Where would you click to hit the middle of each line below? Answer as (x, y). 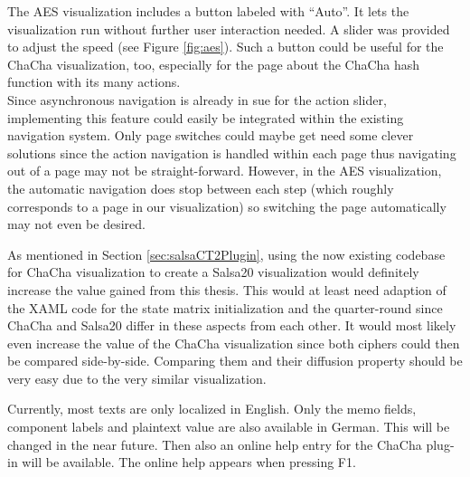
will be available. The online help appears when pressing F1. (189, 462)
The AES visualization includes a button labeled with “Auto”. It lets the (208, 11)
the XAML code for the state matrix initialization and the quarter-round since (225, 307)
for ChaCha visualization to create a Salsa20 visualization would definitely (213, 272)
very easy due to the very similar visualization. (137, 378)
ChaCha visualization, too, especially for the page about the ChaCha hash (214, 64)
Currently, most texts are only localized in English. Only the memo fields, (212, 409)
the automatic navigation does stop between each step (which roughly (201, 188)
